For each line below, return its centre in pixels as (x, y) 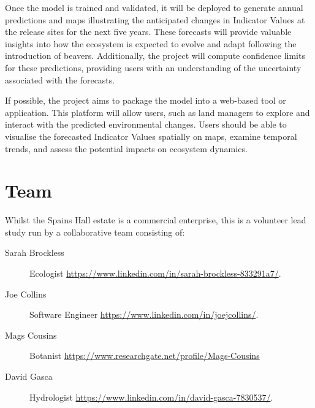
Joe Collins (26, 294)
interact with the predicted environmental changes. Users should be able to (146, 124)
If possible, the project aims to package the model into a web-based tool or (146, 100)
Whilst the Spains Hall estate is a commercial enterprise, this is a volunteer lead (156, 220)
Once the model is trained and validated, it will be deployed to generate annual (154, 7)
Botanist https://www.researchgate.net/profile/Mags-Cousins (145, 356)
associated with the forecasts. (60, 79)
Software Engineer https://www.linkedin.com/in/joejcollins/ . (144, 314)
